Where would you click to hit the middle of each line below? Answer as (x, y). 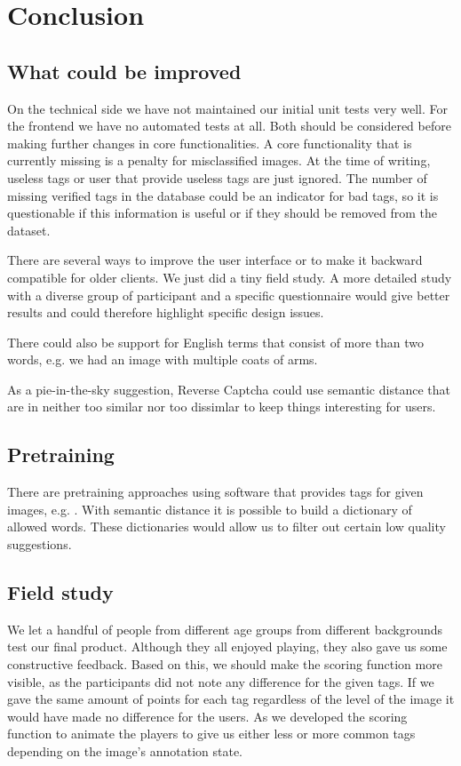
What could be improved (124, 71)
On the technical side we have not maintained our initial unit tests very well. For (227, 108)
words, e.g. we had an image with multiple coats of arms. (163, 359)
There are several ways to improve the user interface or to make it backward (215, 260)
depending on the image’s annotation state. (125, 751)
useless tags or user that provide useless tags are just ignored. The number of (217, 177)
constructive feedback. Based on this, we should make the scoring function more (225, 664)
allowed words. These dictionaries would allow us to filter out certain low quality (227, 527)
